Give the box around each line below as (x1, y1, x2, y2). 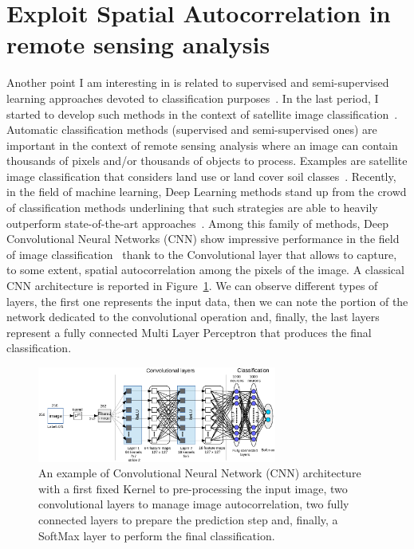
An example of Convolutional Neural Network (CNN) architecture (38, 465, 361, 481)
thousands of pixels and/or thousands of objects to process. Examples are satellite (6, 152, 408, 169)
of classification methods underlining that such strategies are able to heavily (6, 199, 378, 216)
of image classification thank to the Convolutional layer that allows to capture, (6, 245, 397, 262)
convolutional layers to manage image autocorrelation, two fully (38, 496, 349, 512)
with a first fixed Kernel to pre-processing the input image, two (38, 480, 348, 496)
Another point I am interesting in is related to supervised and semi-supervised (6, 74, 389, 91)
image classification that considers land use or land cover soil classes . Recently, (6, 167, 396, 184)
